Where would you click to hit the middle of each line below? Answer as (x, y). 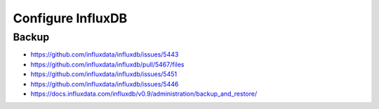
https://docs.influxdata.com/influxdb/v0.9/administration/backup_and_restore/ (144, 94)
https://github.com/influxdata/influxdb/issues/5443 (105, 54)
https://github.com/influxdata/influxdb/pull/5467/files (107, 64)
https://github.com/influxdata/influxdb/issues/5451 (104, 74)
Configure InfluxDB (70, 18)
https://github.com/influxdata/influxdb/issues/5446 (105, 84)
